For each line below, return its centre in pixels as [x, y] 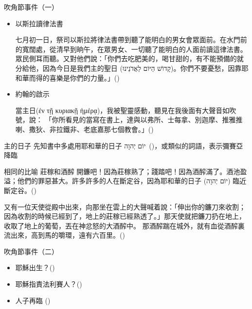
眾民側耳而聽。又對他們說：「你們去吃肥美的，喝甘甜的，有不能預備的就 [129, 58]
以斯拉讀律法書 [39, 23]
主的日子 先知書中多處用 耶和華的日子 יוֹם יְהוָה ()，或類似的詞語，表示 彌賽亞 [124, 145]
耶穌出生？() [35, 268]
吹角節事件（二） [31, 251]
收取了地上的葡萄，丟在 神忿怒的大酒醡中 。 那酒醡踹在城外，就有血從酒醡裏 [124, 225]
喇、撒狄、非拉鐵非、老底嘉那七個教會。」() [84, 129]
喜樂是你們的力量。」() [84, 77]
